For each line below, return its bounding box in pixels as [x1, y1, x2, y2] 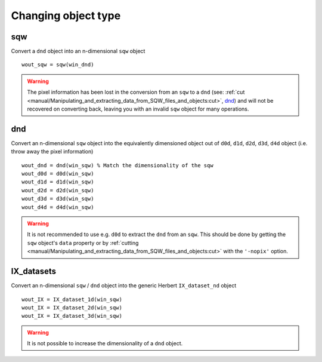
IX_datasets [11, 266, 57, 277]
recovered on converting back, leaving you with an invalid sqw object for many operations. [27, 105, 249, 113]
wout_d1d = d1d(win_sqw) [21, 179, 94, 185]
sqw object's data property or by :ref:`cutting [27, 239, 139, 246]
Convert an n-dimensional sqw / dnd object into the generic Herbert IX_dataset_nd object [11, 282, 237, 289]
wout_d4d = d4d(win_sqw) [21, 204, 94, 210]
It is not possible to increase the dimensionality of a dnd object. [27, 340, 183, 347]
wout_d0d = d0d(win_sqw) [21, 170, 94, 177]
